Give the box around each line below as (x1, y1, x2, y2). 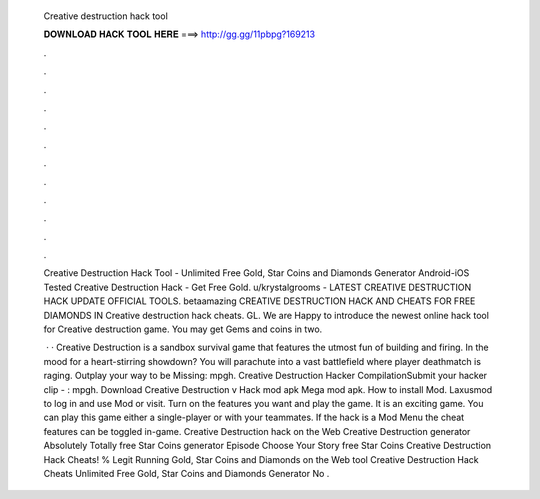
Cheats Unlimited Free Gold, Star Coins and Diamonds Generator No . (43, 467, 330, 479)
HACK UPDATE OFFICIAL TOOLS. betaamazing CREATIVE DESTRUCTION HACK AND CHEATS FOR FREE (43, 295, 476, 307)
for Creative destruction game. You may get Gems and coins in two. (43, 323, 323, 335)
